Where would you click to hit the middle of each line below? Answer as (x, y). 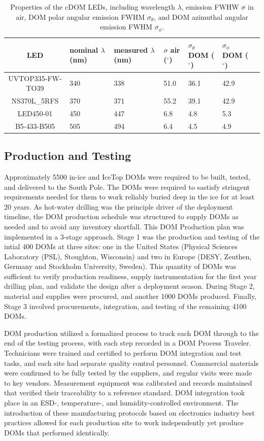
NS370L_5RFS (35, 100)
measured (131, 49)
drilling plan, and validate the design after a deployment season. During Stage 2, (129, 286)
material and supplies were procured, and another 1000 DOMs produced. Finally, (130, 296)
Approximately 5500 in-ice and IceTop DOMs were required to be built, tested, (127, 176)
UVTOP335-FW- (35, 78)
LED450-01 (35, 113)
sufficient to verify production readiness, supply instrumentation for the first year (130, 276)
